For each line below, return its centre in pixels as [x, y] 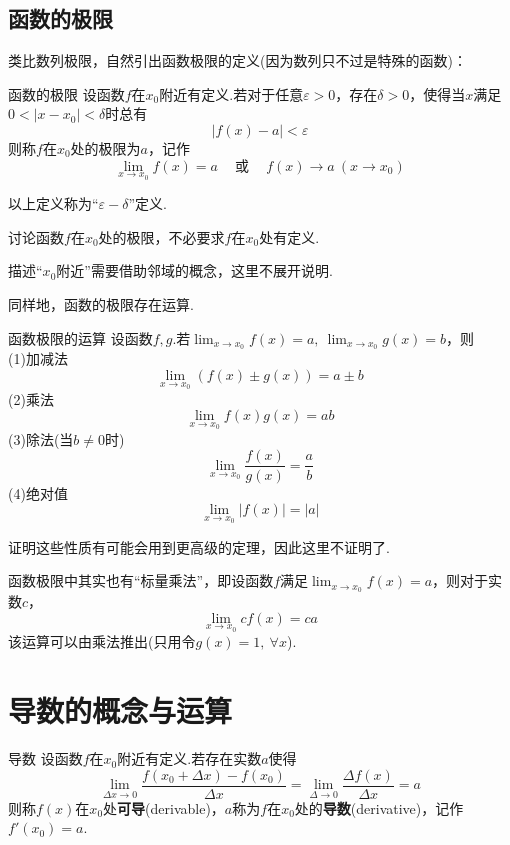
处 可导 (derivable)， [164, 807]
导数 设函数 [45, 758]
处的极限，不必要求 [161, 236]
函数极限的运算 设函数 [80, 337]
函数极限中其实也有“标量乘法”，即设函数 [141, 580]
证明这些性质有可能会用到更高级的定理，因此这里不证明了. [199, 546]
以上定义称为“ [53, 203]
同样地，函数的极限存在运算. [101, 303]
